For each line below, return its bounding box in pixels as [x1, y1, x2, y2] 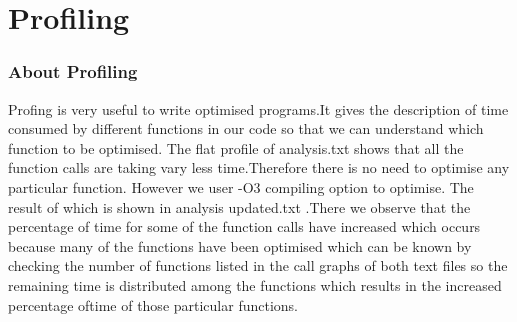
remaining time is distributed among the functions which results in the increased [8, 274, 502, 295]
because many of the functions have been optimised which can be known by [8, 235, 472, 256]
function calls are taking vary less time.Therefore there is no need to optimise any [8, 157, 510, 178]
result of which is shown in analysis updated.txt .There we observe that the [8, 196, 471, 217]
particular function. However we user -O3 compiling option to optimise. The [8, 176, 474, 197]
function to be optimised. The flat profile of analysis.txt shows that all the [8, 137, 464, 158]
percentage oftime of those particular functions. [8, 294, 299, 315]
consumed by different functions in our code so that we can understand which [8, 118, 484, 139]
